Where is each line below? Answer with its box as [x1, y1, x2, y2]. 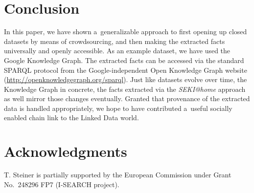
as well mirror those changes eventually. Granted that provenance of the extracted [4, 93, 250, 104]
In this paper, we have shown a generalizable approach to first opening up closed [4, 26, 247, 37]
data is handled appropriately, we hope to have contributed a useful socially [4, 103, 232, 113]
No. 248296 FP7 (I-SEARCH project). [4, 179, 119, 189]
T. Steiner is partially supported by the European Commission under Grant [4, 170, 231, 180]
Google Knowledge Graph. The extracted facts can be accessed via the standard [4, 55, 244, 65]
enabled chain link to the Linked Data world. [4, 112, 139, 123]
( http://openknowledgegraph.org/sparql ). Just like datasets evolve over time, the [4, 74, 247, 85]
